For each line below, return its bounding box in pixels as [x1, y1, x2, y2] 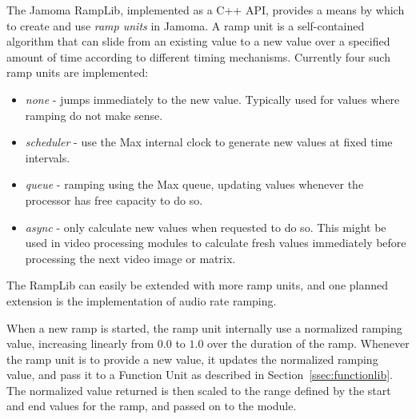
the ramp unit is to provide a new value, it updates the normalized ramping [6, 350, 378, 367]
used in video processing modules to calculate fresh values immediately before [25, 234, 406, 251]
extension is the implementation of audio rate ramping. [6, 292, 277, 309]
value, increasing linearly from [6, 335, 154, 352]
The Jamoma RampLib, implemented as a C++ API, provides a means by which [6, 2, 405, 18]
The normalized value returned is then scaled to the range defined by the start [6, 381, 391, 398]
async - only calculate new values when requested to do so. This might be [25, 218, 386, 235]
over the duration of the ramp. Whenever [207, 335, 410, 352]
